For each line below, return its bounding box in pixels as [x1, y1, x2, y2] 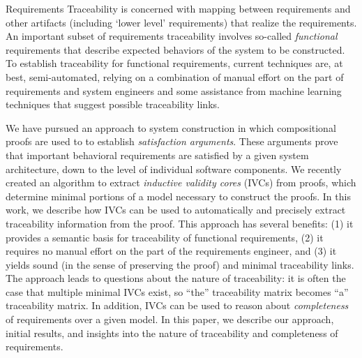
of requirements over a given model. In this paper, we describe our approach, [6, 312, 334, 327]
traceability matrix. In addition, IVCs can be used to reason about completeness [6, 298, 349, 313]
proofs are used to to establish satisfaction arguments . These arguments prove [6, 134, 338, 149]
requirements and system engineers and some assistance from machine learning [6, 83, 342, 98]
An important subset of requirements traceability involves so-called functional [6, 29, 338, 43]
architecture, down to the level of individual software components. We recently [6, 161, 342, 176]
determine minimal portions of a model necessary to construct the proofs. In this [6, 188, 351, 203]
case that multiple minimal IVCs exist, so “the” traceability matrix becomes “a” [6, 284, 349, 299]
